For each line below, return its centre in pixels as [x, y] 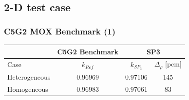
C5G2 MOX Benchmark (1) [60, 31]
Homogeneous [28, 89]
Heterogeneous [29, 77]
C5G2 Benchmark [88, 51]
